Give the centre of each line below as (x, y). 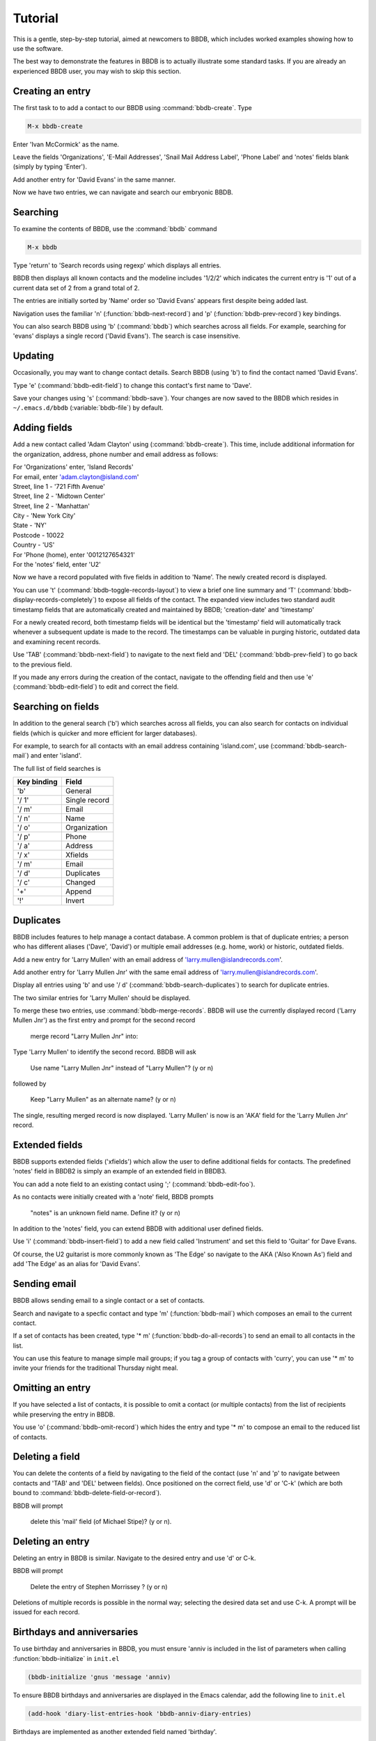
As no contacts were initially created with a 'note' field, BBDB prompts (113, 1197)
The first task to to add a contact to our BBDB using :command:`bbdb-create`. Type (132, 107)
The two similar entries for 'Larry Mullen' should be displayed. (102, 998)
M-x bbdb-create (55, 126)
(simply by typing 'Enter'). (50, 166)
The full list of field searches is (57, 768)
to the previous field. (42, 664)
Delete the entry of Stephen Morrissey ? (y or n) (99, 1586)
